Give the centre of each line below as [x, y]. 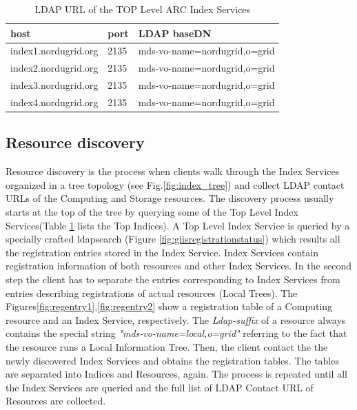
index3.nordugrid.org [54, 85]
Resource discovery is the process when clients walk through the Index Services [173, 171]
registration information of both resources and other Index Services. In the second [178, 266]
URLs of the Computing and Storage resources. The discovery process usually [170, 198]
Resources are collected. [56, 401]
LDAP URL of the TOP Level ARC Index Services [143, 9]
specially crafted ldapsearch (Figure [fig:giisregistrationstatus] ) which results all [173, 239]
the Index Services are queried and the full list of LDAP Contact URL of [160, 387]
